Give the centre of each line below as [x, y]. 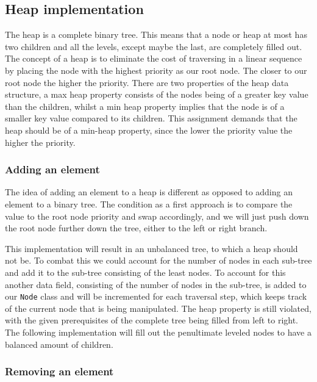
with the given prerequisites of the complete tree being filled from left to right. [152, 320]
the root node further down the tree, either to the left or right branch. [136, 228]
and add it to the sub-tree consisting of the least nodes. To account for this [145, 272]
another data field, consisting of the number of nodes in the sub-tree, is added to [156, 284]
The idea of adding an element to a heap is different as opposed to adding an [149, 192]
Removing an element [59, 371]
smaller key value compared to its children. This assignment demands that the [151, 118]
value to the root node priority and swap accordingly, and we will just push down [157, 216]
